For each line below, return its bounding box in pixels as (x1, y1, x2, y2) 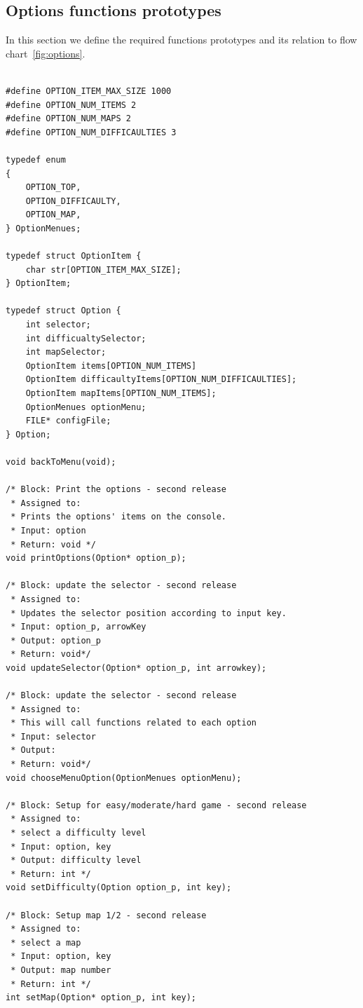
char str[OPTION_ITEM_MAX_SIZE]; (25, 264, 181, 275)
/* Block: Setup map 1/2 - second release (6, 910, 207, 920)
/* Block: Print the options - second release (6, 484, 226, 495)
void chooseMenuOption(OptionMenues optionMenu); (6, 772, 242, 783)
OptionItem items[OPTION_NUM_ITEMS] (25, 360, 197, 371)
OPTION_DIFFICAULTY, (25, 196, 121, 206)
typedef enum (6, 154, 66, 165)
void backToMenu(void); (6, 457, 116, 468)
